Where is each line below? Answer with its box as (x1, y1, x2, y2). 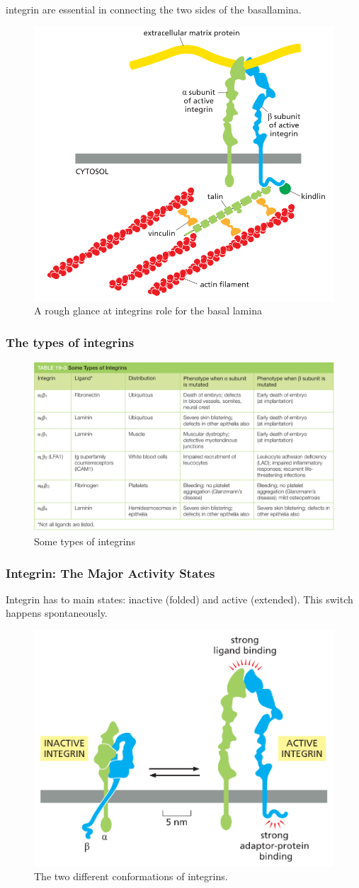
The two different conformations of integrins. (34, 869, 228, 884)
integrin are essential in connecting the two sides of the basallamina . (6, 2, 302, 16)
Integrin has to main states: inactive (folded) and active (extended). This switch (6, 591, 353, 606)
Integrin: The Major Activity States (6, 564, 215, 581)
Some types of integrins (34, 534, 135, 549)
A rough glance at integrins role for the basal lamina (34, 303, 262, 318)
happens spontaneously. (6, 605, 108, 620)
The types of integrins (6, 333, 135, 351)
